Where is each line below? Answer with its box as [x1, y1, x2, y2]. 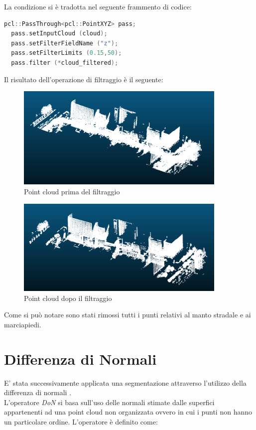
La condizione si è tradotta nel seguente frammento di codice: [4, 1, 192, 11]
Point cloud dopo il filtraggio [24, 292, 112, 303]
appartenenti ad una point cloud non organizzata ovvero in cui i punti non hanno [4, 407, 252, 417]
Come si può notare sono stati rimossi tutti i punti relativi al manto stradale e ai [4, 309, 251, 320]
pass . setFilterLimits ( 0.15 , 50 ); [11, 49, 122, 57]
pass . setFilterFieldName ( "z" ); [11, 39, 119, 47]
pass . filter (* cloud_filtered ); [11, 59, 119, 66]
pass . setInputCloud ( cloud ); [11, 30, 108, 37]
